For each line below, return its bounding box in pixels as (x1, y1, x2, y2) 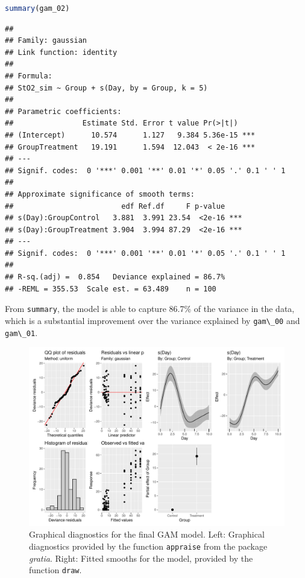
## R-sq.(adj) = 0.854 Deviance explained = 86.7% (5, 273, 225, 282)
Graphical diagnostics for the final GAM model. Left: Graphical (29, 528, 265, 541)
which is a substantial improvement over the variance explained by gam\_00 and (5, 314, 300, 326)
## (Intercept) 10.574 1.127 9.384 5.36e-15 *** (5, 130, 256, 139)
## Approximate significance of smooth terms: (5, 189, 195, 198)
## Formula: (5, 71, 52, 80)
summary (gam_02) (5, 4, 70, 13)
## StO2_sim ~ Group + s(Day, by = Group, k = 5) (5, 83, 208, 92)
